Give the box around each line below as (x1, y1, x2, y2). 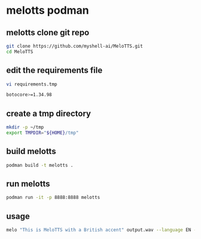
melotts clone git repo (6, 27, 90, 38)
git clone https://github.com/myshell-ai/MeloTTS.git (6, 43, 144, 49)
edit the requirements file (6, 65, 103, 75)
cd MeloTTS (6, 48, 33, 54)
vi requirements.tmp (6, 81, 58, 87)
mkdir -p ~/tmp (6, 124, 44, 130)
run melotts (6, 179, 50, 189)
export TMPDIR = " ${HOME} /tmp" (6, 130, 79, 136)
